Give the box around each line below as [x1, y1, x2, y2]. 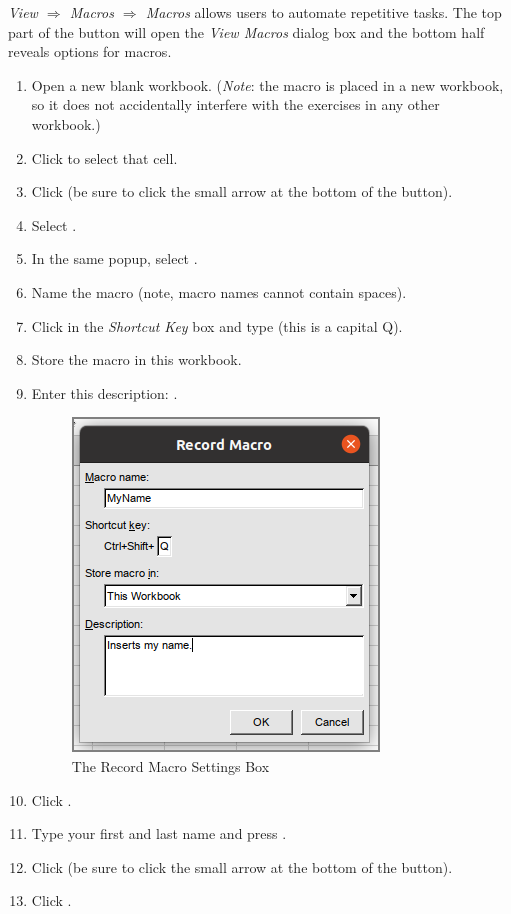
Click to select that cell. [31, 147, 178, 168]
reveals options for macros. [8, 41, 172, 62]
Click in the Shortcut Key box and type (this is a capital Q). [31, 315, 403, 336]
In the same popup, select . [31, 248, 198, 269]
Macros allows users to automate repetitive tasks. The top [145, 2, 502, 22]
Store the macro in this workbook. [31, 349, 242, 370]
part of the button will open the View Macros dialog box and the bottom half [8, 21, 485, 42]
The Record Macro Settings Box [71, 755, 270, 776]
